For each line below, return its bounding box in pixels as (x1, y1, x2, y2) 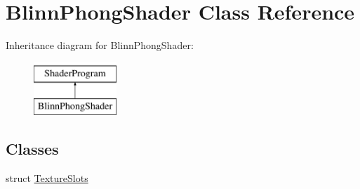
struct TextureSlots (6, 171, 88, 185)
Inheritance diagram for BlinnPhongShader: (6, 38, 194, 52)
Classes (6, 138, 59, 160)
